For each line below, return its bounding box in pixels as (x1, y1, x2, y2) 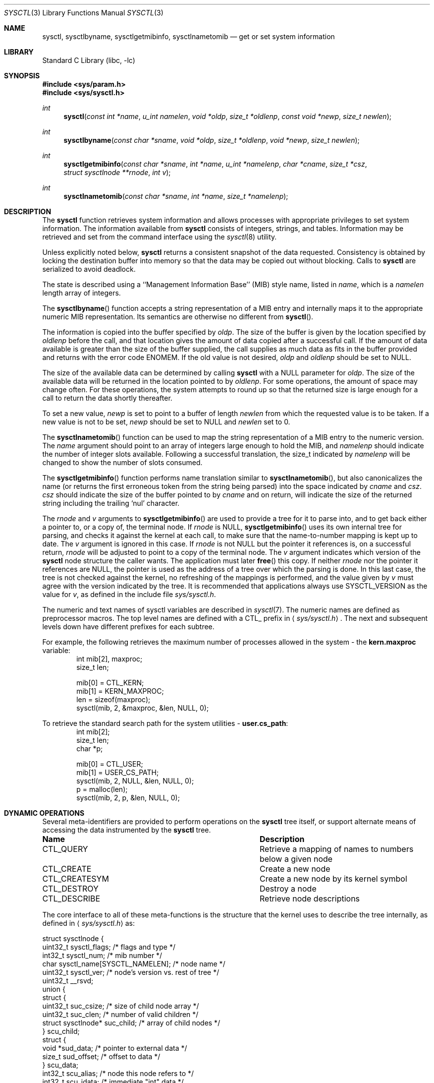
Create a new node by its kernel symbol (259, 874, 407, 884)
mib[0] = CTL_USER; (76, 760, 143, 768)
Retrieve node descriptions (259, 894, 360, 903)
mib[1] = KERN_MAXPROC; (76, 687, 164, 695)
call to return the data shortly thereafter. (42, 394, 172, 402)
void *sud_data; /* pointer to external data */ (42, 1044, 187, 1052)
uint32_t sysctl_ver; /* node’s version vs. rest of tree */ (42, 968, 219, 976)
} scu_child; (42, 1027, 80, 1035)
